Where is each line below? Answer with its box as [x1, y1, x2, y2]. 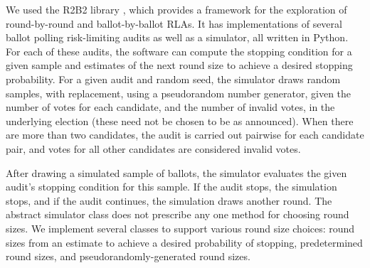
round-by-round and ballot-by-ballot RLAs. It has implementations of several [6, 16, 342, 31]
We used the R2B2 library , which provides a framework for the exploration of [6, 2, 347, 16]
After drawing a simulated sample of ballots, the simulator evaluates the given [6, 165, 347, 180]
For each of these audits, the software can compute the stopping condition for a [6, 43, 352, 58]
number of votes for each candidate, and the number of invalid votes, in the [6, 100, 335, 114]
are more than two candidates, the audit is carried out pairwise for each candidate [6, 127, 364, 142]
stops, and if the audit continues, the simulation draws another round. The [6, 193, 332, 208]
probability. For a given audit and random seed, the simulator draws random [6, 71, 341, 86]
